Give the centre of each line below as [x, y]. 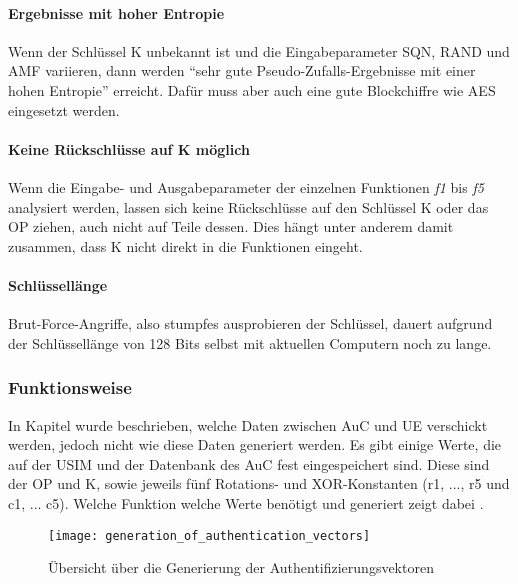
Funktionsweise [70, 387]
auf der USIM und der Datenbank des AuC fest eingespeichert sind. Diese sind [249, 463]
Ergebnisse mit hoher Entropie [116, 12]
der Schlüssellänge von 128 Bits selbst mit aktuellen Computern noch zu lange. [250, 342]
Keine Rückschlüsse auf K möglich [129, 148]
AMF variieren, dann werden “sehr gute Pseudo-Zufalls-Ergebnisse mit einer [242, 70]
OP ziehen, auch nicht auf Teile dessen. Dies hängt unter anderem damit [231, 226]
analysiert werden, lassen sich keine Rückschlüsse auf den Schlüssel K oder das [248, 206]
